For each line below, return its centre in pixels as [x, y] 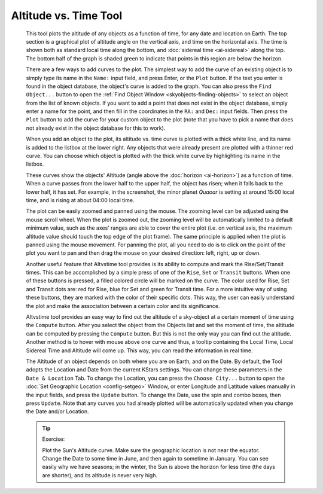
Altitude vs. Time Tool [67, 16]
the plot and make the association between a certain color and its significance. [123, 306]
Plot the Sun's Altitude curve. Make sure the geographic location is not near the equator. [151, 450]
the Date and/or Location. [57, 411]
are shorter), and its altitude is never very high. [100, 475]
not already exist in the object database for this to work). [96, 128]
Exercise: [54, 439]
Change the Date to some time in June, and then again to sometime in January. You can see [155, 458]
